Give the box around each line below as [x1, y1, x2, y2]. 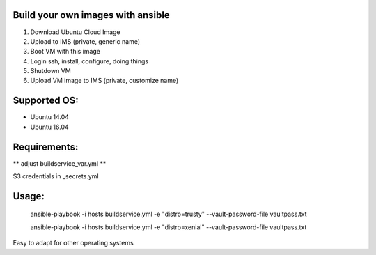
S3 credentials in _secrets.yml [13, 172, 99, 180]
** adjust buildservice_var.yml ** [13, 159, 107, 167]
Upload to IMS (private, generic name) [30, 37, 141, 45]
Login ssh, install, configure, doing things [30, 56, 149, 65]
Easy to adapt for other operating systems [13, 239, 134, 247]
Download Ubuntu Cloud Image [30, 28, 121, 36]
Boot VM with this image [30, 47, 101, 56]
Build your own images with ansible [13, 9, 170, 21]
